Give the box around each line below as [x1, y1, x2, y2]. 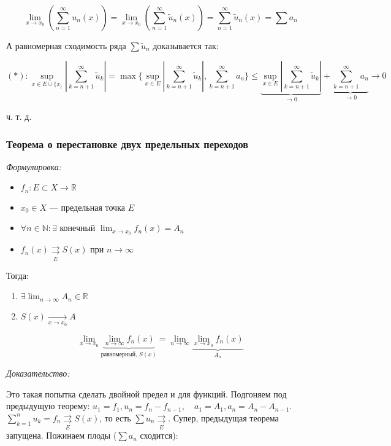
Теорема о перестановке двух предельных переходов [6, 136, 249, 151]
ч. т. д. [6, 110, 32, 123]
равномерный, [101, 351, 137, 358]
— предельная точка [49, 200, 125, 213]
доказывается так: [153, 39, 219, 52]
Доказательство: [6, 366, 70, 379]
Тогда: [6, 268, 29, 281]
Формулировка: [6, 160, 62, 173]
